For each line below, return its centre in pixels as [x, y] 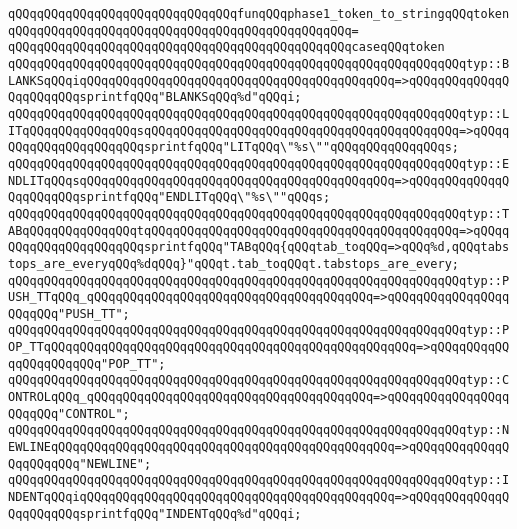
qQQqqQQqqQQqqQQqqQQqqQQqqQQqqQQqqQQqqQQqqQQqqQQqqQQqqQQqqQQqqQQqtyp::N [259, 430]
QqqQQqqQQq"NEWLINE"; [80, 463]
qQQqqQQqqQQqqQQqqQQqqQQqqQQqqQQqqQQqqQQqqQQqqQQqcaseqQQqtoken [226, 47]
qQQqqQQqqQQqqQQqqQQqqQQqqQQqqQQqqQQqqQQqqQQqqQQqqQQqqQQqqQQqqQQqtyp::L [259, 113]
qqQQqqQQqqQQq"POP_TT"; [87, 363]
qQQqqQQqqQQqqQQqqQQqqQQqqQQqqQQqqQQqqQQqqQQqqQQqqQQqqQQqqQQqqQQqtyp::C [259, 380]
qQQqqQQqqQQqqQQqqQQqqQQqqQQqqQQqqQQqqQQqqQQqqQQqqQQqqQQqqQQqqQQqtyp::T [259, 213]
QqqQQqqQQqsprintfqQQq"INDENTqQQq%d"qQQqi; [155, 513]
